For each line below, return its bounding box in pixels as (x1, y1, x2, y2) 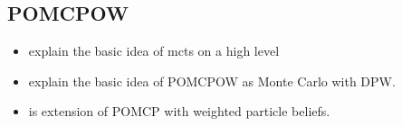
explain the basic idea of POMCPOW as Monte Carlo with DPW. (28, 71, 396, 90)
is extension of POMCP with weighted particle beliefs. (28, 102, 330, 121)
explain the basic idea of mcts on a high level (28, 41, 280, 60)
